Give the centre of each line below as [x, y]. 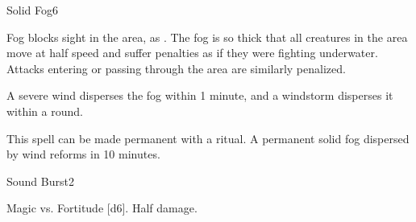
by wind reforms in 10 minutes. [83, 154]
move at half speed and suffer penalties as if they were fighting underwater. [192, 53]
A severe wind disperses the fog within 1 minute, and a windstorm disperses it [200, 95]
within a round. [45, 111]
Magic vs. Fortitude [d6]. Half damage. [102, 208]
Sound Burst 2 [40, 181]
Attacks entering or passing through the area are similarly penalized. [176, 68]
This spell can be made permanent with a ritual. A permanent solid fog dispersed [208, 138]
